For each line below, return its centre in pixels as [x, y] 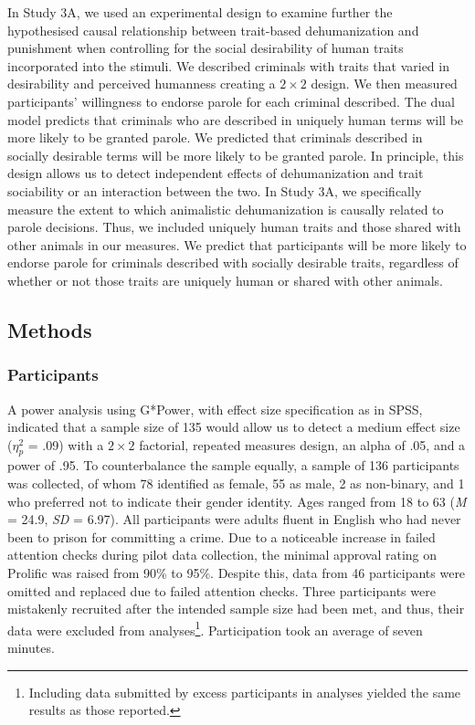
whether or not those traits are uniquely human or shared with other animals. [225, 280]
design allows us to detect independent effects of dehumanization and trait [216, 173]
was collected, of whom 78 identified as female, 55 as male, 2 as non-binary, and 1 [236, 483]
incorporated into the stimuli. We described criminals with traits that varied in [228, 65]
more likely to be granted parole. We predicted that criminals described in [215, 137]
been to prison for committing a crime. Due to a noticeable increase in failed [222, 536]
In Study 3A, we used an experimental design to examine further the [200, 12]
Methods [50, 329]
